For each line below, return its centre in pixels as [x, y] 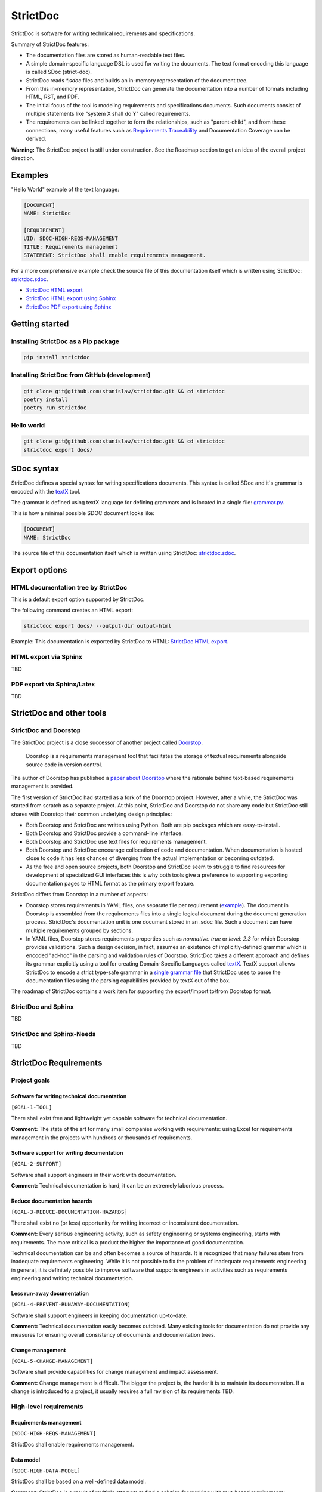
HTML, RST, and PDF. [52, 97]
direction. [23, 158]
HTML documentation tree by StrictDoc [69, 587]
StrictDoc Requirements [57, 1063]
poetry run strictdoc [55, 408]
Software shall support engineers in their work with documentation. [94, 1175]
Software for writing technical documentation [69, 1096]
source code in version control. [64, 765]
